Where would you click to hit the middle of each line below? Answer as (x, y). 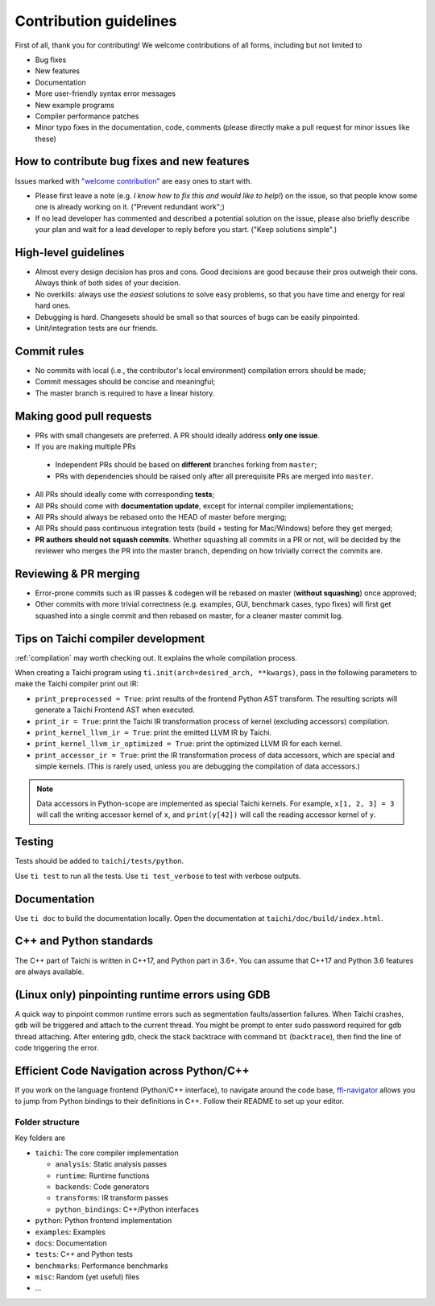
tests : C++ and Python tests (84, 1254)
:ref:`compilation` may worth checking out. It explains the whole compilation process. (156, 657)
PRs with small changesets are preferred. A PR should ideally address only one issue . (177, 435)
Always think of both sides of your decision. (108, 283)
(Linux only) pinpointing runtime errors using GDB (143, 995)
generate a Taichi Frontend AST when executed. (115, 710)
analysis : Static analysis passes (111, 1164)
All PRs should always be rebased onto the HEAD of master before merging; (161, 516)
